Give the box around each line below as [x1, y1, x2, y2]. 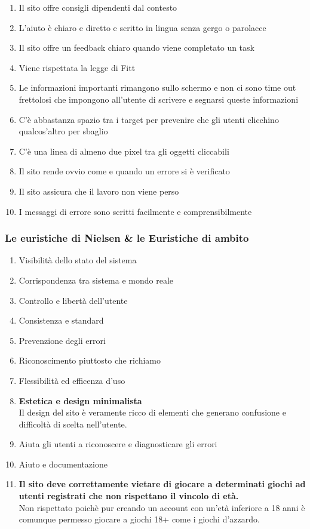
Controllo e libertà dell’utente [19, 294, 128, 306]
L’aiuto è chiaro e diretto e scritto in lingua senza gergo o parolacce [19, 21, 266, 33]
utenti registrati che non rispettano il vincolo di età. [19, 490, 239, 502]
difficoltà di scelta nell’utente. [19, 417, 127, 430]
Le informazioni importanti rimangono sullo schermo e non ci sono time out [19, 81, 296, 94]
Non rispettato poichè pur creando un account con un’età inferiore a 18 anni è [19, 501, 305, 513]
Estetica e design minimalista [19, 394, 142, 407]
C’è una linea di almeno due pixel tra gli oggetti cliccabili [19, 144, 229, 157]
